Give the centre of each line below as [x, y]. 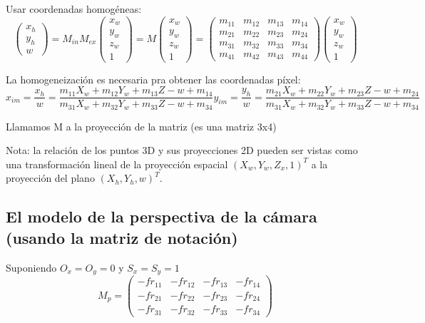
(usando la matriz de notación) [122, 237]
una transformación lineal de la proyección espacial [117, 164]
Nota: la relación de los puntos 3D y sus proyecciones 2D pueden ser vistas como [182, 150]
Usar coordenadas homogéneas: [74, 9]
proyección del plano [50, 178]
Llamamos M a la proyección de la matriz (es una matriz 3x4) [141, 126]
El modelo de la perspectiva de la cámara [162, 216]
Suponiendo [31, 267]
